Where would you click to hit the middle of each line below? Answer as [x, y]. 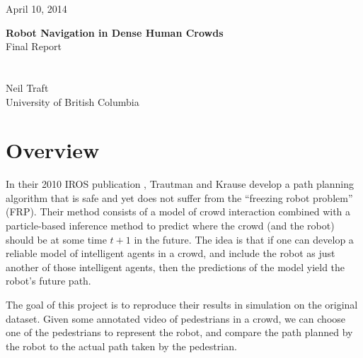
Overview [53, 150]
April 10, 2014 [36, 8]
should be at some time [56, 239]
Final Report [34, 46]
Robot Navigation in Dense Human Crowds [115, 32]
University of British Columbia [73, 101]
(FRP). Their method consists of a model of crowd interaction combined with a [178, 211]
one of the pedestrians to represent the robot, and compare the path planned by [179, 332]
